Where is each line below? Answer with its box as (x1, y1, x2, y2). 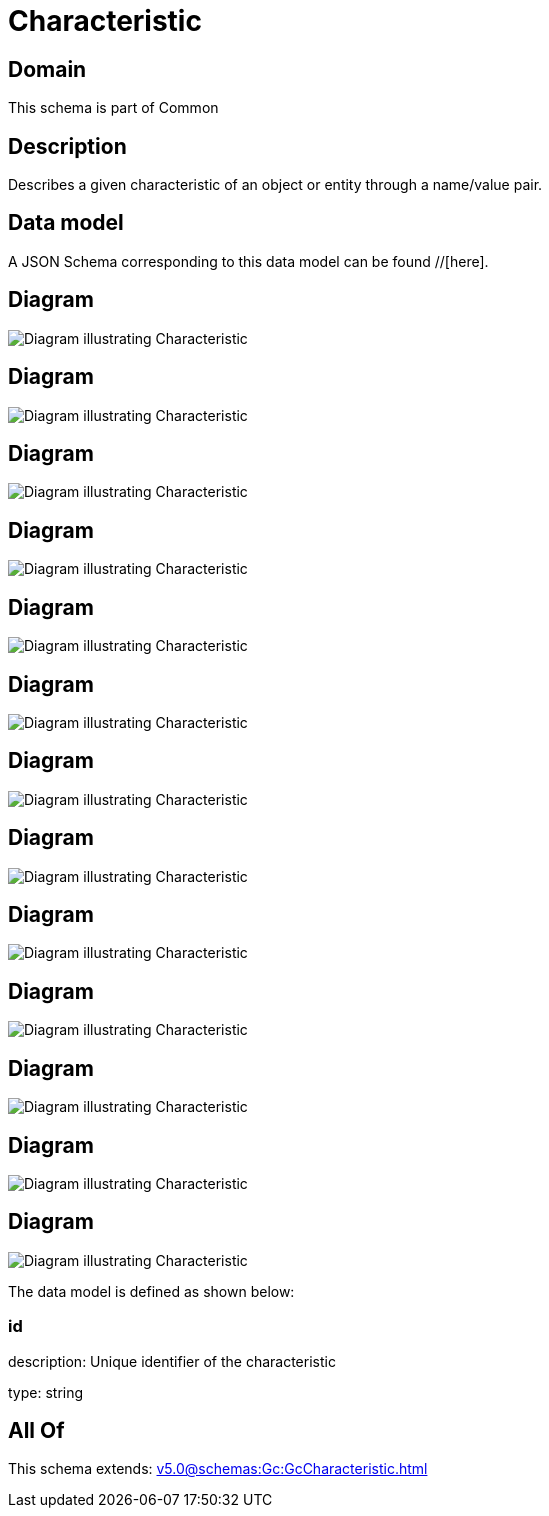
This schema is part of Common (8, 99, 219, 117)
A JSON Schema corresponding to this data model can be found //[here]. (8, 252, 489, 270)
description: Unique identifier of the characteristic (8, 1352, 336, 1370)
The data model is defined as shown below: (8, 1282, 295, 1300)
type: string (8, 1383, 84, 1401)
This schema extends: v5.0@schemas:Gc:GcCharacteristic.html (8, 1460, 428, 1478)
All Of (8, 1418, 65, 1443)
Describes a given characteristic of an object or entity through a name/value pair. (8, 176, 543, 194)
